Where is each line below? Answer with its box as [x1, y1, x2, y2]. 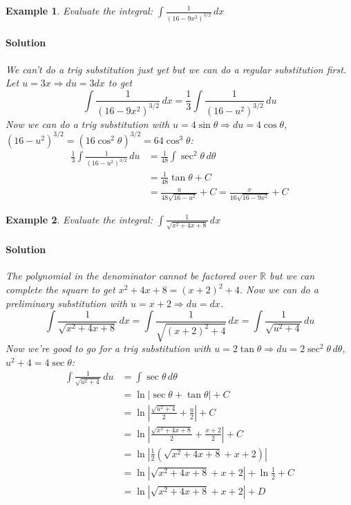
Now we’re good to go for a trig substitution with [6, 341, 211, 356]
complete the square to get [6, 282, 115, 297]
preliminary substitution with [6, 295, 128, 310]
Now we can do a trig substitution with [6, 116, 170, 131]
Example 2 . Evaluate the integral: [6, 212, 153, 226]
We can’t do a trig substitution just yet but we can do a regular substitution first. [6, 62, 347, 76]
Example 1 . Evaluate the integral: [6, 3, 153, 17]
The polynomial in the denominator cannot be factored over [6, 268, 257, 283]
